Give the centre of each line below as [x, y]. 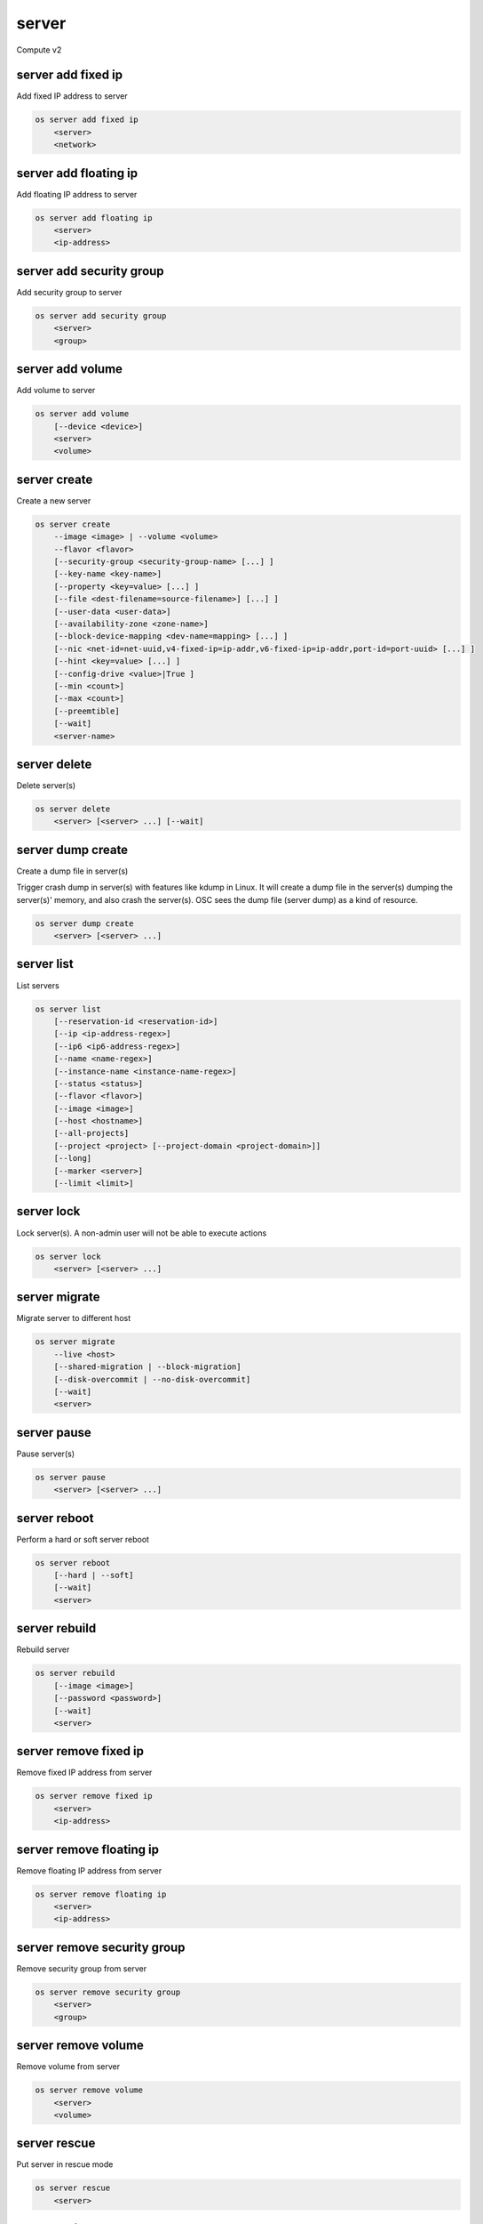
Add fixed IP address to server [72, 96]
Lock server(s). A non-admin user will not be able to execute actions [142, 1233]
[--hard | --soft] [94, 1575]
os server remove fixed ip [94, 1796]
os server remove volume [89, 2090]
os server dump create [84, 923]
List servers [38, 985]
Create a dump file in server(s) [72, 871]
